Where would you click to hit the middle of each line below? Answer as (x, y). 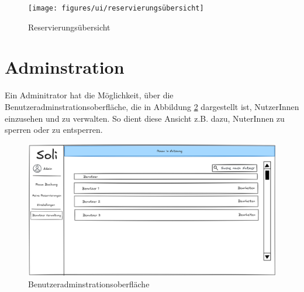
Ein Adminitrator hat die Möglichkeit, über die (89, 95)
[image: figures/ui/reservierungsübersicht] (116, 8)
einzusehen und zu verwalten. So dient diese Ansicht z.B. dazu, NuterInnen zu (145, 118)
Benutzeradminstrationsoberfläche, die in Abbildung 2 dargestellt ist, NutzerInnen (152, 106)
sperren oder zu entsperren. (54, 130)
